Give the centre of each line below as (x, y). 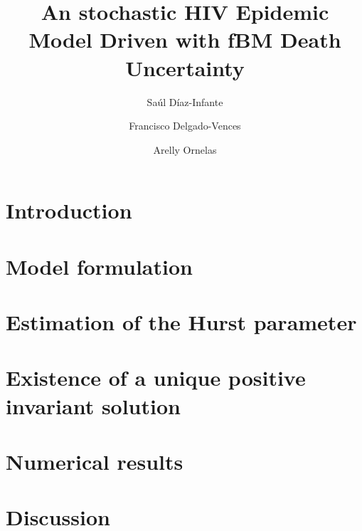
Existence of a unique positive (156, 378)
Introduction (69, 210)
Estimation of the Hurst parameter (181, 322)
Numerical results (95, 461)
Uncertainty (185, 67)
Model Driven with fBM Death (185, 40)
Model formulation (99, 266)
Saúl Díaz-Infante (185, 101)
